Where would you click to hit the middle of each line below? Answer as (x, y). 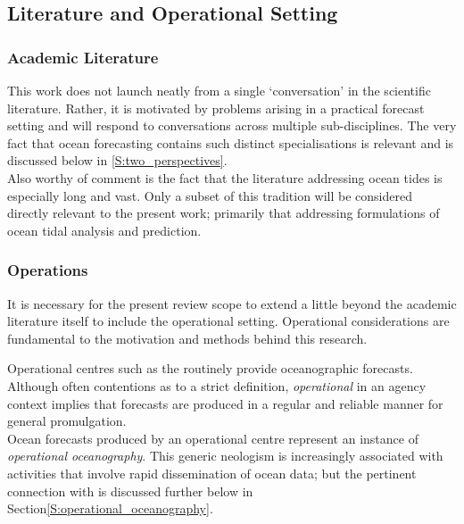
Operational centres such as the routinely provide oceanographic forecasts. (210, 368)
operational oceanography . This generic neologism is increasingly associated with (225, 456)
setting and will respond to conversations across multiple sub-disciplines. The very (232, 125)
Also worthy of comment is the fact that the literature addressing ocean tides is (225, 177)
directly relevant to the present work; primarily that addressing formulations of (224, 213)
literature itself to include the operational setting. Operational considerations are (228, 321)
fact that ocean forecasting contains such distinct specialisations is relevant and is (231, 142)
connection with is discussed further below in (130, 491)
